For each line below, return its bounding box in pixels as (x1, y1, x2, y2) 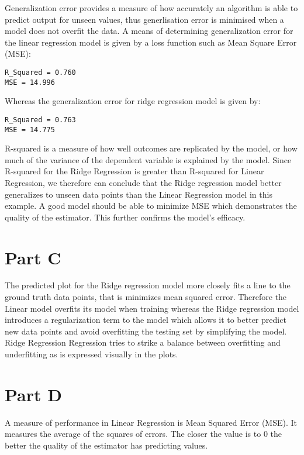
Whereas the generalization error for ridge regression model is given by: (5, 95, 261, 107)
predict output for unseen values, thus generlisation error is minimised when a (5, 13, 284, 25)
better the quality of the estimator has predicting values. (5, 439, 208, 451)
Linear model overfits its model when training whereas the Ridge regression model (5, 302, 299, 314)
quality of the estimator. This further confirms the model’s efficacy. (5, 211, 246, 223)
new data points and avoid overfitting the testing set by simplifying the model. (5, 325, 287, 337)
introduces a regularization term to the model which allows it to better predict (5, 313, 286, 326)
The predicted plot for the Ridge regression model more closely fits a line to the (5, 279, 291, 291)
